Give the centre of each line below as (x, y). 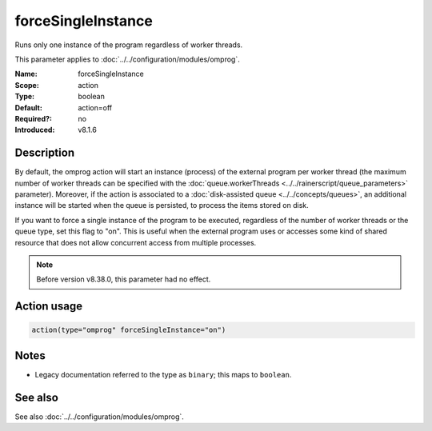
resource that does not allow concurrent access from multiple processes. (136, 242)
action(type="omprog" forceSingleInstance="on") (129, 330)
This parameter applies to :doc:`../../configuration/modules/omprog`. (127, 59)
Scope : (27, 85)
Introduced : (35, 130)
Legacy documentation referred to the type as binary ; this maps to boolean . (163, 374)
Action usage (49, 307)
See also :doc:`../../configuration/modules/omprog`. (99, 417)
